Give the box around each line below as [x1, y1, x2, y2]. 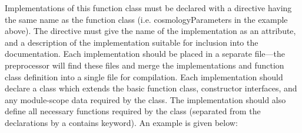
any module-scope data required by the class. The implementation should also [5, 93, 286, 105]
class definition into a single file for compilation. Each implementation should [5, 70, 283, 83]
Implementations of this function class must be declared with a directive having [5, 2, 292, 13]
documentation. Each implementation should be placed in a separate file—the [5, 47, 286, 60]
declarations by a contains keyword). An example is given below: [5, 116, 238, 128]
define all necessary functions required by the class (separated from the [5, 105, 261, 117]
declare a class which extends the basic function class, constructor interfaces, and [5, 82, 297, 94]
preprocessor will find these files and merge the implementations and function [5, 59, 284, 71]
